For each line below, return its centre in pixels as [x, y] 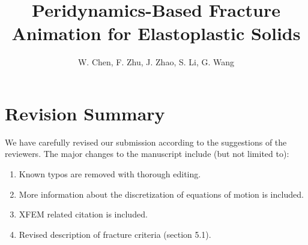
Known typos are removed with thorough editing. [110, 174]
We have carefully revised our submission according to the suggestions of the [146, 142]
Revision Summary [85, 113]
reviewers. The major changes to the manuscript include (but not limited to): [147, 154]
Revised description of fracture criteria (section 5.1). [115, 234]
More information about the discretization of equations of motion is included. [161, 194]
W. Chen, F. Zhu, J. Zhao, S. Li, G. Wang [156, 62]
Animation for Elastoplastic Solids [156, 33]
